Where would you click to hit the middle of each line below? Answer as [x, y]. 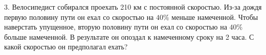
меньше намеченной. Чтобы [215, 17]
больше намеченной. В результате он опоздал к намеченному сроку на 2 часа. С [129, 36]
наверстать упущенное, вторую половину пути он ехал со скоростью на [116, 27]
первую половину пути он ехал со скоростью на [79, 17]
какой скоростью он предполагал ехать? [66, 47]
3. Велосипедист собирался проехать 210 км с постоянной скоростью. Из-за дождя [133, 7]
